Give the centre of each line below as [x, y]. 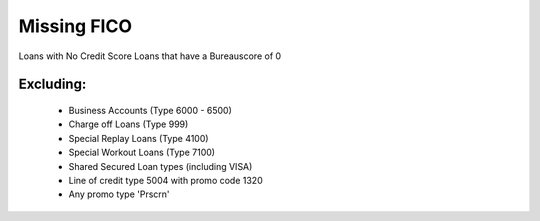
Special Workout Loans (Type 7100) [141, 152]
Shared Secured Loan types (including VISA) [160, 166]
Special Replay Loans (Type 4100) [138, 138]
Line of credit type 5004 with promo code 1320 [166, 180]
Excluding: [52, 84]
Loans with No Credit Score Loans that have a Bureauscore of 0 [150, 56]
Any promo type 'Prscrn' [119, 194]
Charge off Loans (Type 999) [128, 124]
